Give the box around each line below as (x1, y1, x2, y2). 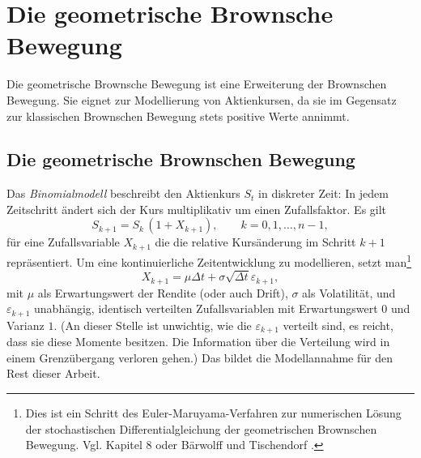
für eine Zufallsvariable (6, 233, 120, 250)
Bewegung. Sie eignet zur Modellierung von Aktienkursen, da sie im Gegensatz (6, 91, 397, 108)
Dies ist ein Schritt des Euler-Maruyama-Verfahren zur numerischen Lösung (25, 404, 402, 422)
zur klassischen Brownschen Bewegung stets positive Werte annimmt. (6, 107, 350, 124)
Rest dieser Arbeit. (6, 365, 100, 382)
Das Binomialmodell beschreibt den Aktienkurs (6, 185, 240, 202)
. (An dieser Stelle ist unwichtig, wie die (53, 316, 252, 333)
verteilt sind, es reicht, (283, 316, 393, 333)
